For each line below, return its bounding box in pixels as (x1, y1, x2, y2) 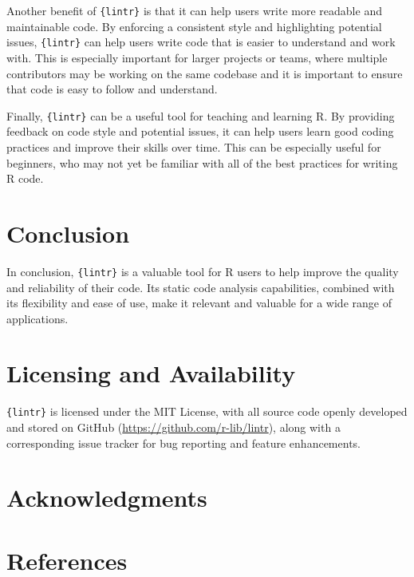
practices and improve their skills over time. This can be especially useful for (6, 138, 381, 155)
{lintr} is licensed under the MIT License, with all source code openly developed (6, 403, 408, 420)
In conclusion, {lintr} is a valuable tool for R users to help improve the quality (6, 263, 399, 279)
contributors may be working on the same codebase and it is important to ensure (6, 65, 403, 81)
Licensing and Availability (6, 357, 296, 389)
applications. (6, 310, 69, 326)
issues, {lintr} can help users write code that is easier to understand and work (6, 34, 396, 50)
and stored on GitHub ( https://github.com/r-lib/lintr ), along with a (6, 419, 341, 436)
